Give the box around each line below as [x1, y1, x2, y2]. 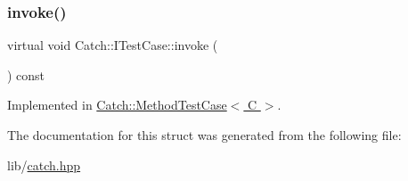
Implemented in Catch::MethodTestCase [7, 95, 227, 114]
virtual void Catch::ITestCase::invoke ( [7, 36, 218, 54]
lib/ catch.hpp [7, 155, 81, 174]
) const [7, 65, 45, 84]
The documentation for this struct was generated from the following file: [7, 126, 402, 144]
